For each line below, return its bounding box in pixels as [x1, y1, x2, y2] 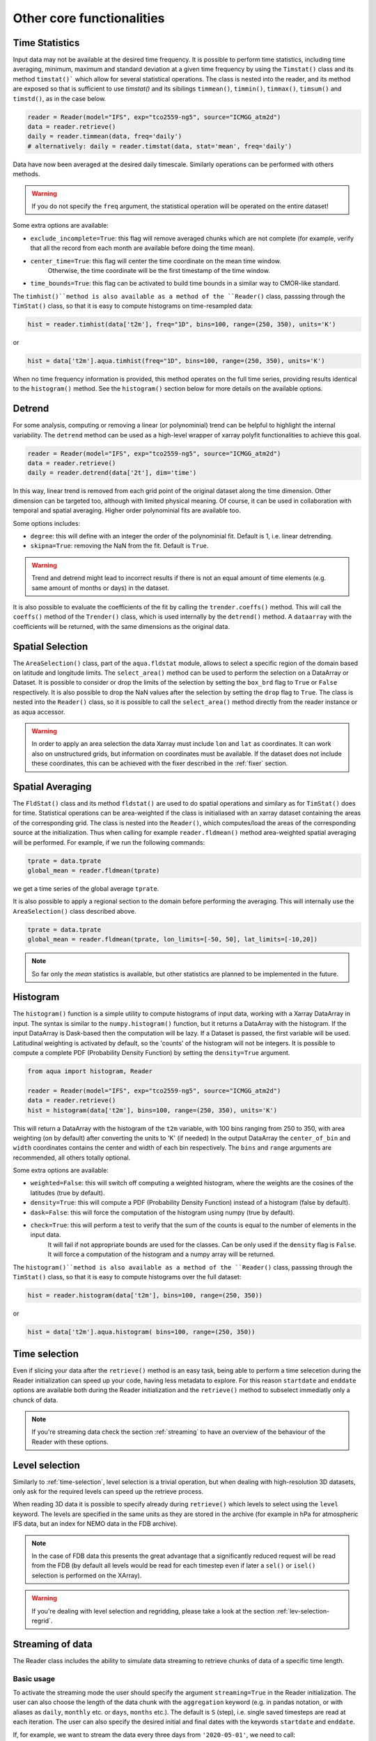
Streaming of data [13, 1638, 93, 1650]
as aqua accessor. [13, 708, 65, 716]
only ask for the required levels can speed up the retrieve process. [13, 1488, 203, 1496]
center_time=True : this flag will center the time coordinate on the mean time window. [30, 256, 281, 265]
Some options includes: [13, 519, 81, 527]
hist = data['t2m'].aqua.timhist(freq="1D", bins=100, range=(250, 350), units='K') [27, 357, 325, 365]
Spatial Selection [13, 641, 88, 653]
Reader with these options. [31, 1437, 109, 1446]
